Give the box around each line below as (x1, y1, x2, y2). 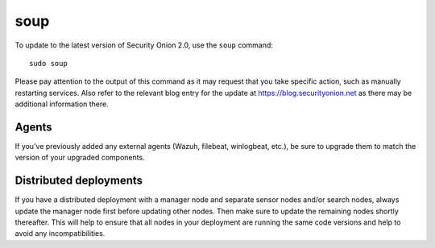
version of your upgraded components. (14, 153, 145, 163)
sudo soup (29, 59, 68, 68)
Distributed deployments (14, 174, 143, 188)
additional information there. (14, 99, 109, 109)
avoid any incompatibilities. (14, 229, 106, 238)
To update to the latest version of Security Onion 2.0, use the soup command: (14, 40, 274, 50)
